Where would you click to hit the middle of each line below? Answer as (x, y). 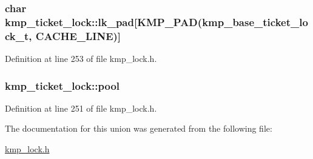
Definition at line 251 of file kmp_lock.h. (81, 108)
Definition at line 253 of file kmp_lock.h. (81, 59)
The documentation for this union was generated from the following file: (139, 128)
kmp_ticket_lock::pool (62, 85)
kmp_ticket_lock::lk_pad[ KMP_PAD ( (104, 22)
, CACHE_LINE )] (75, 36)
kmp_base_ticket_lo (255, 22)
